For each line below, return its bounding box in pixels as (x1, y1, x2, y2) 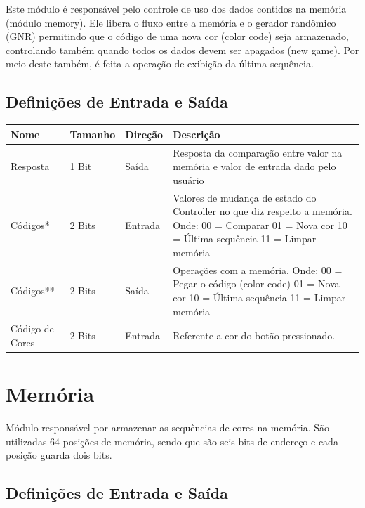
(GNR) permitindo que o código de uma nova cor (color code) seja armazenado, (6, 29, 349, 44)
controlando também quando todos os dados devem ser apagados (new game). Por (6, 42, 359, 57)
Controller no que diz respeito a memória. (173, 204, 352, 219)
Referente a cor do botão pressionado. (173, 328, 336, 343)
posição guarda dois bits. (6, 448, 112, 462)
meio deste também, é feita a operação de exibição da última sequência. (6, 56, 314, 71)
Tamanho (69, 126, 116, 141)
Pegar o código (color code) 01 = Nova (173, 276, 340, 291)
